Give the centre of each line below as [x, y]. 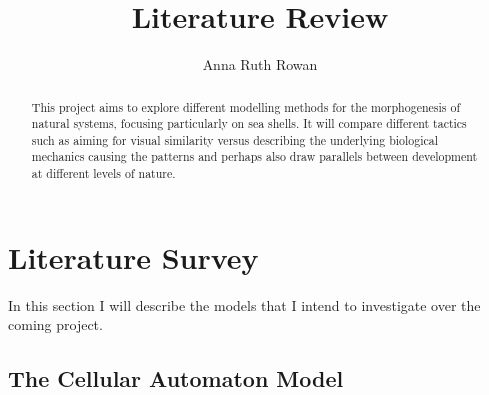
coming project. [55, 324]
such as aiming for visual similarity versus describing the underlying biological [235, 139]
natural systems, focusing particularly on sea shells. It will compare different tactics [249, 123]
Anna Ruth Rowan [260, 64]
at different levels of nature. [103, 173]
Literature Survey [133, 256]
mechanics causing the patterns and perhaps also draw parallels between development [254, 156]
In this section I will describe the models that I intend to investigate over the [244, 304]
